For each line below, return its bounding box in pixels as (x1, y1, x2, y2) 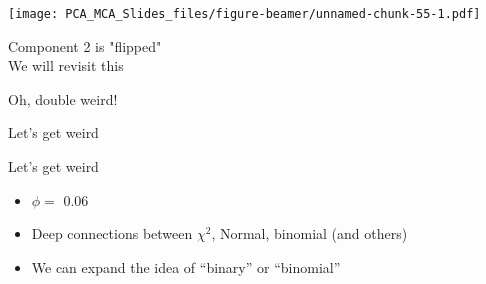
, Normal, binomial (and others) (211, 223, 408, 244)
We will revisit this (8, 55, 124, 76)
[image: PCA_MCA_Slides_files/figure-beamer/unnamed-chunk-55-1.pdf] (8, 7, 481, 21)
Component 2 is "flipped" (8, 35, 162, 56)
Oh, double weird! (8, 88, 118, 109)
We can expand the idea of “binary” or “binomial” (31, 256, 341, 277)
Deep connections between (31, 223, 193, 244)
